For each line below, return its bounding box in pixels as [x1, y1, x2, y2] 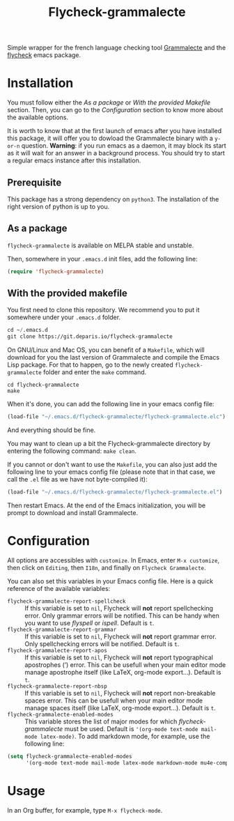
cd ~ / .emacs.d [7, 327, 49, 334]
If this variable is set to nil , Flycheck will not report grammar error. [24, 632, 217, 640]
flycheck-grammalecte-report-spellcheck [7, 597, 127, 605]
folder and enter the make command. [42, 368, 147, 376]
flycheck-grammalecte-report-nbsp [7, 682, 108, 690]
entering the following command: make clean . [7, 447, 137, 455]
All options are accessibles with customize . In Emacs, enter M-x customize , [7, 555, 220, 565]
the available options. [7, 113, 69, 122]
